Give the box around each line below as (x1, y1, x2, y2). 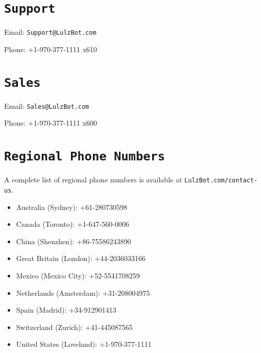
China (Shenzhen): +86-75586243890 (16, 236, 131, 246)
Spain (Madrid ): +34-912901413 (16, 304, 116, 315)
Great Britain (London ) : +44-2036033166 (16, 253, 146, 264)
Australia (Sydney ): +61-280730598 (16, 201, 127, 212)
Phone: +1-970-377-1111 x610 (4, 43, 97, 54)
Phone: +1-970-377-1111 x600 (4, 117, 97, 128)
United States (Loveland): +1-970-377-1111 (16, 339, 152, 349)
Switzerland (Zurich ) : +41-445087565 (16, 321, 133, 332)
